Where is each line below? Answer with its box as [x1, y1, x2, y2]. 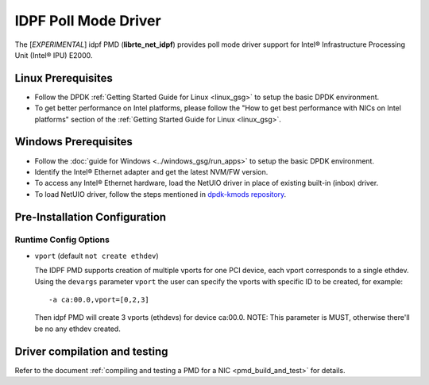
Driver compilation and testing [14, 345, 168, 358]
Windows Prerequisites [14, 135, 133, 148]
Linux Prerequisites [14, 71, 113, 85]
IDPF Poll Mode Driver [14, 12, 162, 29]
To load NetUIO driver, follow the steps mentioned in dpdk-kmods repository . [34, 189, 287, 198]
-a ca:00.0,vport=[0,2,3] [48, 295, 150, 305]
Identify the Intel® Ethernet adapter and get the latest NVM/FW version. [34, 167, 269, 176]
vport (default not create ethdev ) [34, 251, 159, 260]
